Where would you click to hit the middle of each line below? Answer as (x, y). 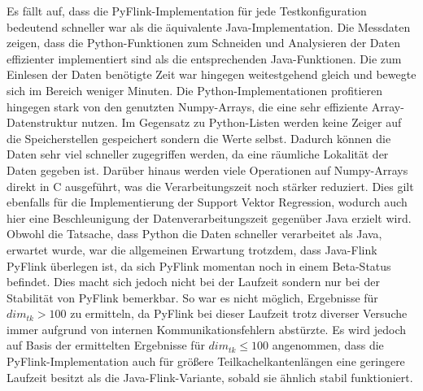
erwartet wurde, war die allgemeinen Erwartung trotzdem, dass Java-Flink (192, 249)
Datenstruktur (42, 122)
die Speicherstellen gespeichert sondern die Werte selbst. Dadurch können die (199, 138)
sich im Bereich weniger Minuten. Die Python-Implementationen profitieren (195, 90)
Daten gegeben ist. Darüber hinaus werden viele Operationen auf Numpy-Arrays (207, 169)
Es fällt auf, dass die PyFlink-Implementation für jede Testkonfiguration (187, 11)
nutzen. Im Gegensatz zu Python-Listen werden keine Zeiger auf (242, 122)
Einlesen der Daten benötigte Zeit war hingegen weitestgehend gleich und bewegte (211, 74)
